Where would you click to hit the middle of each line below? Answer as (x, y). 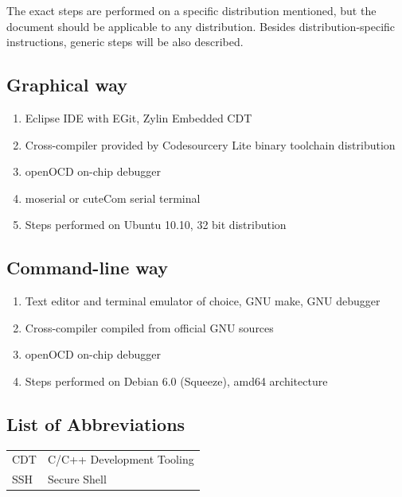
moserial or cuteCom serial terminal (113, 198)
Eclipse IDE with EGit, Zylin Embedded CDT (139, 117)
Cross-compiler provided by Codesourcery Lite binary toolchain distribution (210, 144)
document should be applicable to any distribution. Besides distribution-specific (201, 26)
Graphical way (67, 85)
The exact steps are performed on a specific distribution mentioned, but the (191, 10)
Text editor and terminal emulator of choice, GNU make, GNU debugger (203, 301)
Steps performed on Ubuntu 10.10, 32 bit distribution (156, 225)
